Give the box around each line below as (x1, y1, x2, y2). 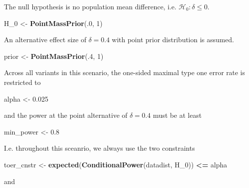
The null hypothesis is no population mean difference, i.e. (4, 1, 177, 11)
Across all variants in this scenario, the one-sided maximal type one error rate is (4, 67, 245, 78)
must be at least (153, 110, 202, 120)
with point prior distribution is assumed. (111, 34, 234, 45)
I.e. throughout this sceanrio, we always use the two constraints (4, 143, 195, 153)
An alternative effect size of (4, 34, 86, 45)
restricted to (4, 77, 41, 87)
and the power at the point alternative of (4, 110, 128, 120)
